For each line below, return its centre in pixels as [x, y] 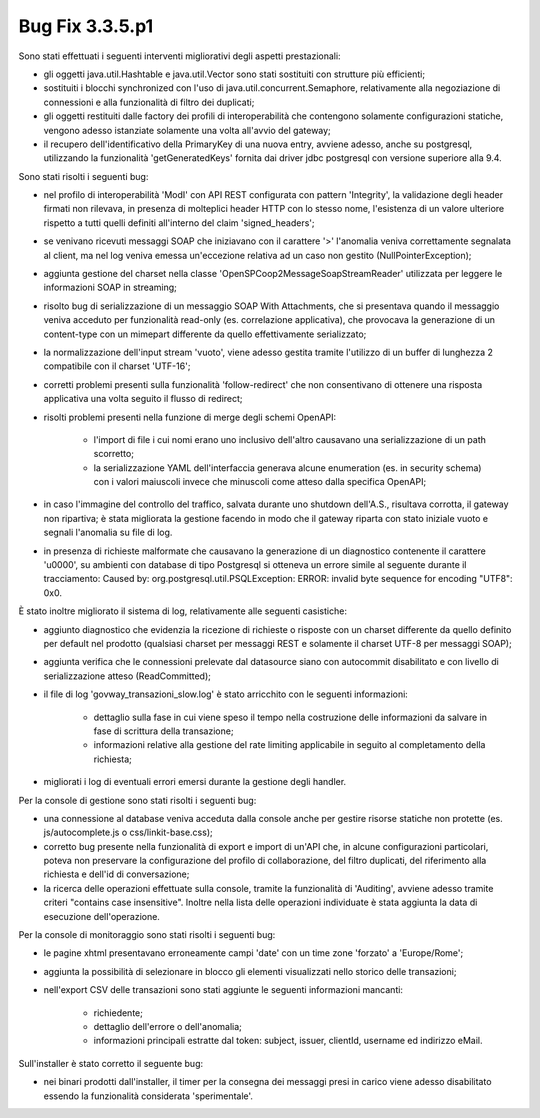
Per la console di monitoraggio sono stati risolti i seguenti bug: [147, 935]
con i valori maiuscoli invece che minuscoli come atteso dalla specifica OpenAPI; [260, 482]
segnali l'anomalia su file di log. [108, 532]
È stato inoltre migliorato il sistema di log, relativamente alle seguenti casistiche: [182, 611]
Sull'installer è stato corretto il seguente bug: [111, 1063]
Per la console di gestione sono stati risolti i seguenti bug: [137, 800]
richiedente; [118, 1012]
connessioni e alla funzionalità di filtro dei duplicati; [149, 102]
